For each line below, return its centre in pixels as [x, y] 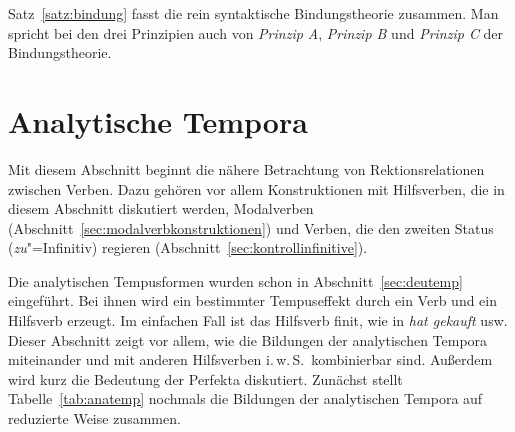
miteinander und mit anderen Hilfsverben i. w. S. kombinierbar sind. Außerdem [250, 359]
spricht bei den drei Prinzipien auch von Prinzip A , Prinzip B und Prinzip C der [256, 32]
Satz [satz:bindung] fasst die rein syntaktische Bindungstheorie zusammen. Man [253, 13]
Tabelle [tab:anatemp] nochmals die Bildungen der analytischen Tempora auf [245, 398]
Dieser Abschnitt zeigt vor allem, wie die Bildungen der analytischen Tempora [248, 339]
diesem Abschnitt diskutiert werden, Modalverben [161, 208]
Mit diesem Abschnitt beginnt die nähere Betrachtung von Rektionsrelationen [246, 168]
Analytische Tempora [158, 120]
